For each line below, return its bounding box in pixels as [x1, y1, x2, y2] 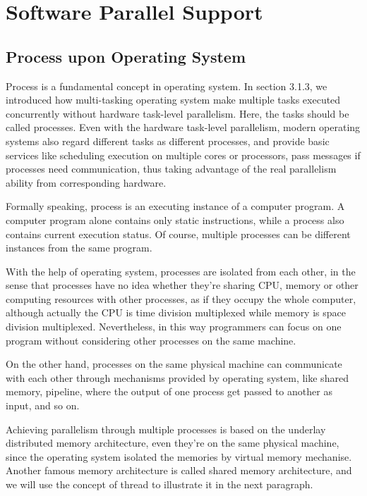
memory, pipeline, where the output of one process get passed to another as [6, 384, 332, 399]
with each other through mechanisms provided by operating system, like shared [6, 370, 349, 385]
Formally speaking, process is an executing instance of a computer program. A [6, 199, 345, 213]
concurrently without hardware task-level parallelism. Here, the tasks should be [6, 106, 349, 120]
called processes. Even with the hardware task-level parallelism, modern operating [6, 120, 361, 135]
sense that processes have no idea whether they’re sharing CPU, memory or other [6, 278, 359, 292]
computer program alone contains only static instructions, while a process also [6, 212, 344, 227]
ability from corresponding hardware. [6, 175, 167, 190]
